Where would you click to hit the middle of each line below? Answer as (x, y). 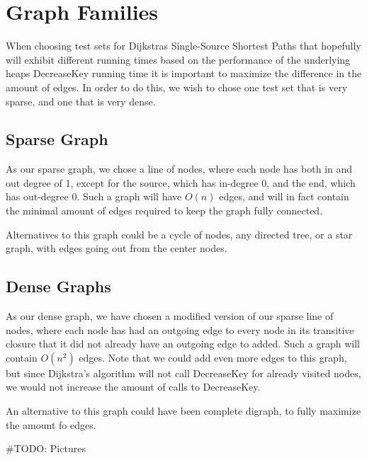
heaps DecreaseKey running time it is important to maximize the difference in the (184, 73)
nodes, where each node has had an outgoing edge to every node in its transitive (180, 329)
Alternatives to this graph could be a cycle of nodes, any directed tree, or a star (179, 234)
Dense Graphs (58, 286)
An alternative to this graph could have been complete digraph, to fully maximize (183, 411)
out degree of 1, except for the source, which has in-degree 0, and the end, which (181, 182)
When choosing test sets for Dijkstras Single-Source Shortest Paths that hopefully (183, 46)
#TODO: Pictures (46, 448)
